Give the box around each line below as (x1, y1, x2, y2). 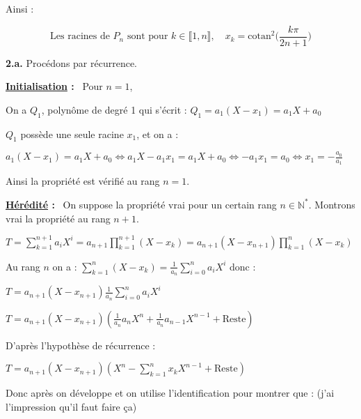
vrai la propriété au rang (6, 211, 111, 225)
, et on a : (136, 126, 179, 141)
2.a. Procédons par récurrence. (6, 55, 138, 70)
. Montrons (308, 197, 355, 211)
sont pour (127, 31, 168, 42)
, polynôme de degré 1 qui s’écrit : (41, 102, 187, 116)
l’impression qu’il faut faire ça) (6, 399, 137, 413)
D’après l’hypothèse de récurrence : (6, 337, 156, 352)
